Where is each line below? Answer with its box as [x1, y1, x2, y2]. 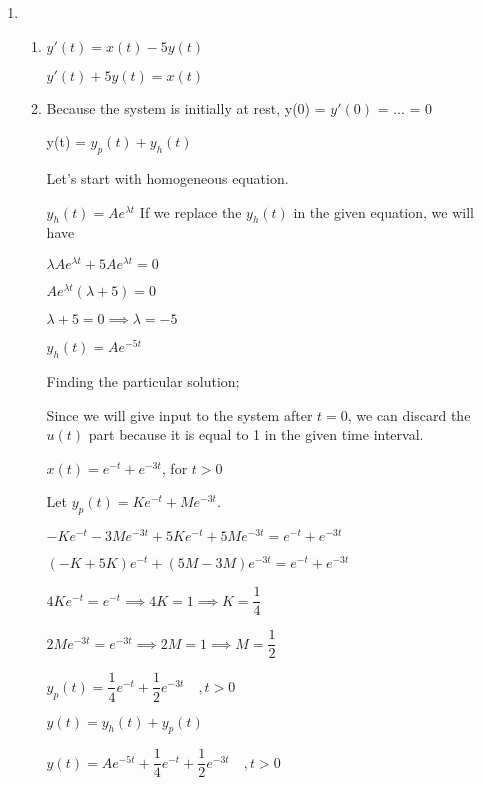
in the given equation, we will [293, 201, 474, 222]
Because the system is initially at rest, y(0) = [46, 97, 326, 118]
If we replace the [139, 201, 242, 222]
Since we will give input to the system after [46, 404, 313, 425]
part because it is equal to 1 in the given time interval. [88, 424, 424, 445]
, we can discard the [347, 404, 471, 425]
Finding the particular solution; [46, 371, 240, 391]
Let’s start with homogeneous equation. [46, 167, 289, 188]
